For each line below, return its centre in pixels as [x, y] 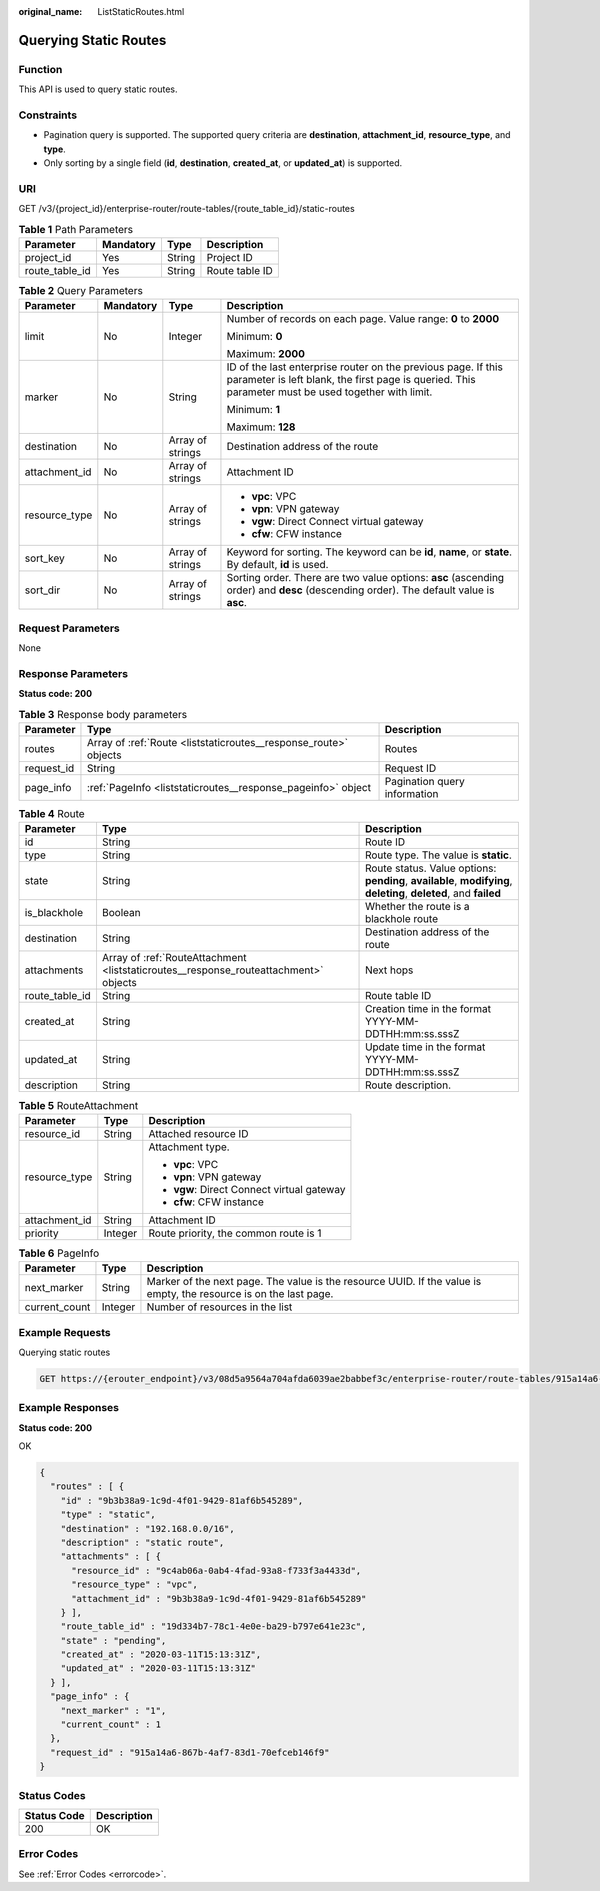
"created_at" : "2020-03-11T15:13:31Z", [161, 1654]
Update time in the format [425, 1047]
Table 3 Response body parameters [103, 714]
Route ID [385, 842]
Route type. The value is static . [438, 855]
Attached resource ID [198, 1133]
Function [40, 69]
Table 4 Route [51, 814]
